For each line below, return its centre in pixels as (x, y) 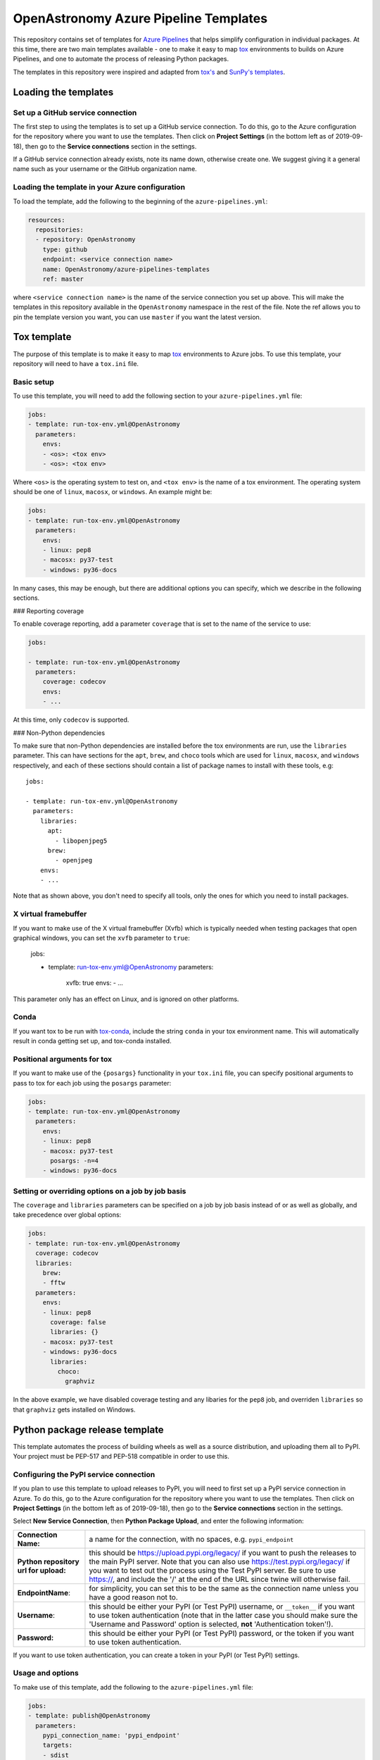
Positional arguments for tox (63, 1059)
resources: (46, 220)
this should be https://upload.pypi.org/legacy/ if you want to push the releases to (223, 1552)
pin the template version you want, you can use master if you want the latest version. (137, 317)
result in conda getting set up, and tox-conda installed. (92, 1041)
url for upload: (42, 1570)
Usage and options (46, 1673)
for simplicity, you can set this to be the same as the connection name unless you (224, 1588)
